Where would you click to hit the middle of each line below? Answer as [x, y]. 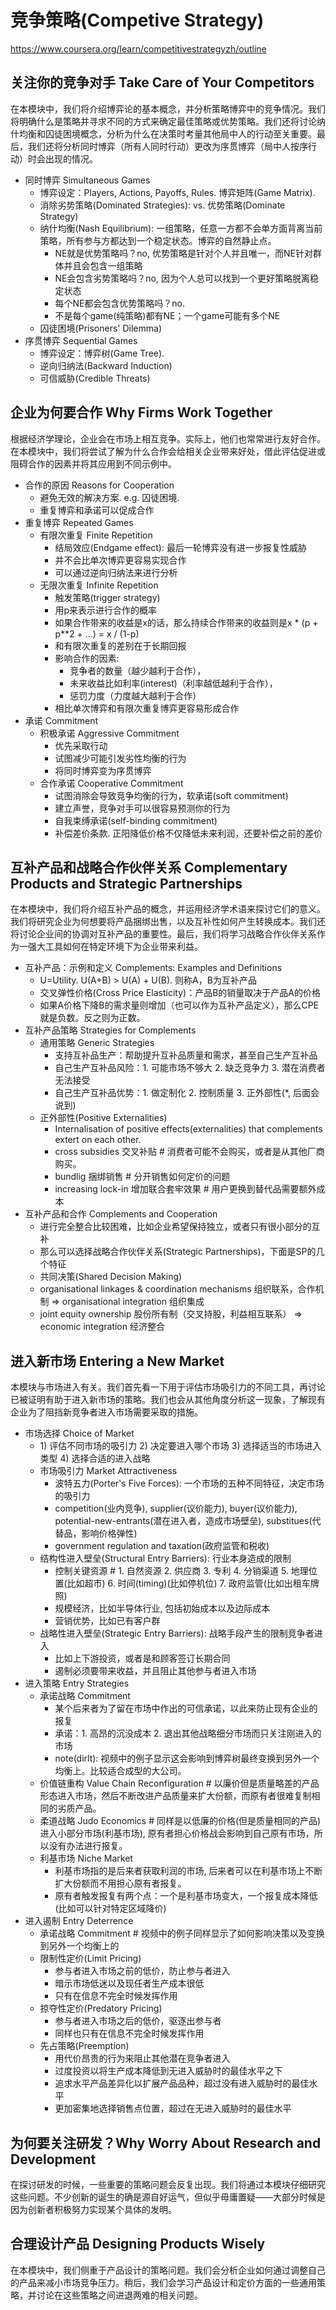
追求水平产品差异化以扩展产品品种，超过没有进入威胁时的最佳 [182, 2083]
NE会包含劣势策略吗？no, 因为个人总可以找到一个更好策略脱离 [182, 278]
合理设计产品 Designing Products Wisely [138, 2244]
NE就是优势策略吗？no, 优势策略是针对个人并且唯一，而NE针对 [183, 253]
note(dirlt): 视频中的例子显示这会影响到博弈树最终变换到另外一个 [187, 1758]
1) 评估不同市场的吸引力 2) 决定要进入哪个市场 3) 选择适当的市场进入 [180, 1446]
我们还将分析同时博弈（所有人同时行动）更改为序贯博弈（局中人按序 [167, 146]
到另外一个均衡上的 [79, 1946]
